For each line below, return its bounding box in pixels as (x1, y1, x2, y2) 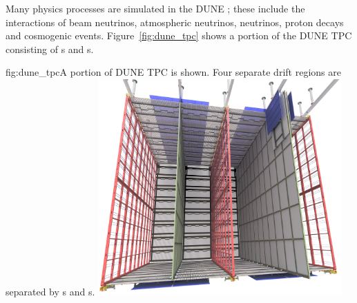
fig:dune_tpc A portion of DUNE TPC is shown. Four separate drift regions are (6, 65, 341, 79)
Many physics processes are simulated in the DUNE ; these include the (6, 1, 305, 15)
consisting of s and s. (6, 41, 94, 56)
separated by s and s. (6, 284, 95, 298)
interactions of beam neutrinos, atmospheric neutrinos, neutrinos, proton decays (6, 14, 344, 29)
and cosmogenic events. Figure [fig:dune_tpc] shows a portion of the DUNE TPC (6, 28, 352, 43)
